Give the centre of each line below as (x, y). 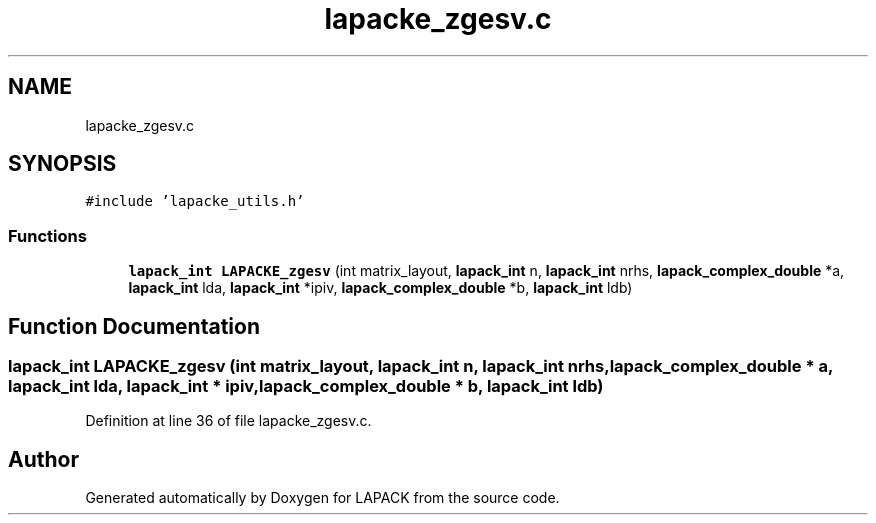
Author (43, 459)
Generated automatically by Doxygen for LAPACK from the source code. (322, 498)
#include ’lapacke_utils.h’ (195, 201)
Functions (47, 235)
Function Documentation (134, 326)
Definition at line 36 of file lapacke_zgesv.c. (228, 421)
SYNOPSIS (62, 164)
